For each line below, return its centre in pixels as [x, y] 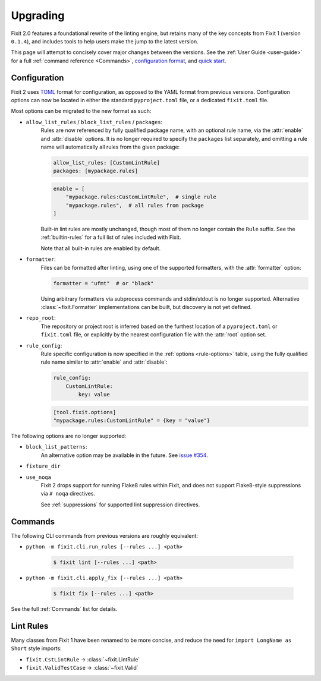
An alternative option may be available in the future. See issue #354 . [124, 455]
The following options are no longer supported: [69, 436]
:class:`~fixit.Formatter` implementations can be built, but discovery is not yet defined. [146, 307]
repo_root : [41, 318]
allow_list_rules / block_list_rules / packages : [94, 122]
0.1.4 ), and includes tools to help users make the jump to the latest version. [105, 41]
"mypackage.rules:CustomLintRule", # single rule [141, 197]
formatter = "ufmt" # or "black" [103, 283]
